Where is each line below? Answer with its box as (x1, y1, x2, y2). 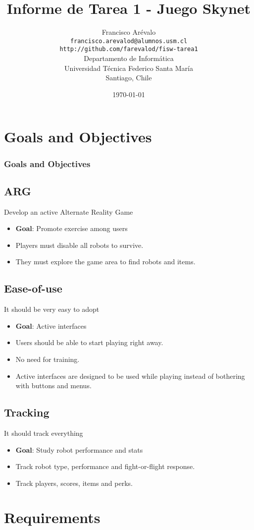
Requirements (4, 507, 101, 527)
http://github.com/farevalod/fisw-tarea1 (59, 46, 198, 53)
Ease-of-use (4, 281, 62, 296)
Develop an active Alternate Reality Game (4, 206, 133, 217)
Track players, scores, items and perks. (15, 477, 133, 488)
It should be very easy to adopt (4, 304, 100, 314)
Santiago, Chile (105, 72, 152, 83)
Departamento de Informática (84, 53, 174, 63)
